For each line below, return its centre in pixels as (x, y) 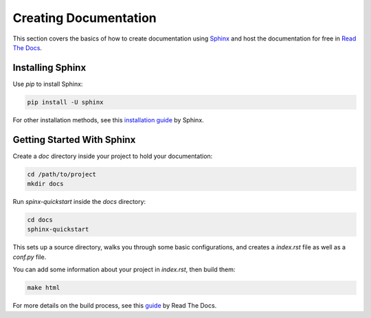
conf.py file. (30, 257)
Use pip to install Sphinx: (48, 84)
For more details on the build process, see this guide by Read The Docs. (115, 306)
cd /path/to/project (61, 174)
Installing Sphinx (49, 68)
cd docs (40, 220)
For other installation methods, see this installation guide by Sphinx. (108, 120)
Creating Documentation (85, 18)
